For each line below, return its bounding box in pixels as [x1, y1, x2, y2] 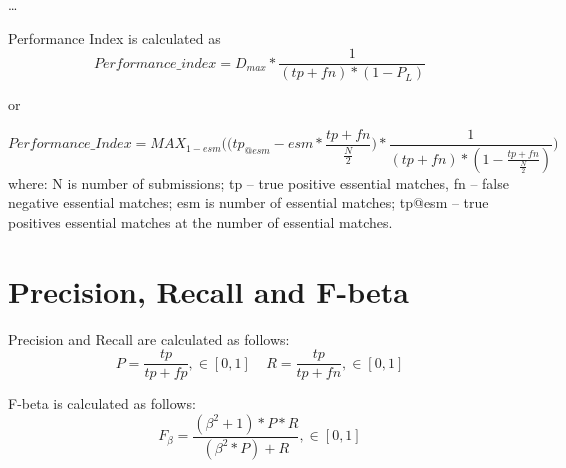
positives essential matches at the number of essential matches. [8, 211, 393, 232]
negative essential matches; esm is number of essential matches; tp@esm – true [8, 192, 489, 213]
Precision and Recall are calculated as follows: [8, 328, 290, 349]
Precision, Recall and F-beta [8, 270, 409, 311]
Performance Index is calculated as [8, 27, 221, 48]
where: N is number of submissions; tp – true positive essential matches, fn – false [8, 172, 509, 193]
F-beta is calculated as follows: [8, 393, 196, 414]
